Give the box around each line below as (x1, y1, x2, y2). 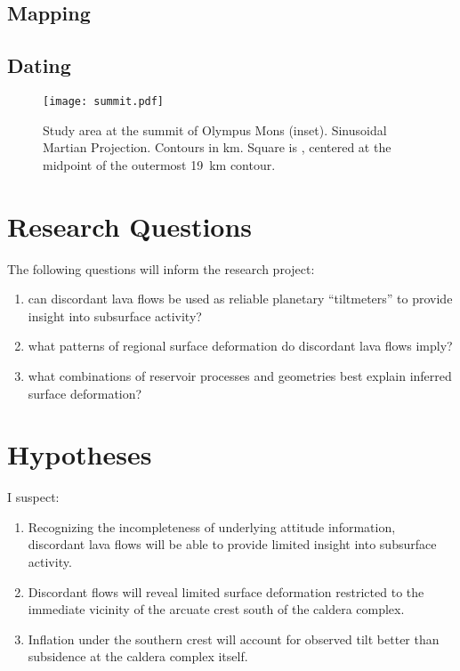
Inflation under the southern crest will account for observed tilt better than (28, 629, 440, 648)
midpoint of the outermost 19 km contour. (43, 155, 276, 174)
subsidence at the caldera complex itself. (28, 647, 248, 666)
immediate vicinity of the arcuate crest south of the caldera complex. (28, 600, 405, 618)
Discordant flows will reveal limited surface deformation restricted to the (28, 582, 424, 601)
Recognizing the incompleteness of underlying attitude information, (28, 517, 396, 536)
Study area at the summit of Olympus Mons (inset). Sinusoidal (43, 120, 387, 139)
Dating (7, 52, 71, 79)
